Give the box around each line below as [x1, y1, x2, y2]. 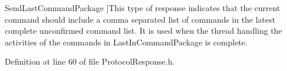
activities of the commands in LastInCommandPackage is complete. [5, 35, 248, 48]
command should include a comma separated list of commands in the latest [5, 13, 275, 25]
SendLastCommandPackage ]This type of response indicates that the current [5, 2, 281, 13]
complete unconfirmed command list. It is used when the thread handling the [5, 24, 282, 37]
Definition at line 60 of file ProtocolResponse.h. [5, 55, 175, 68]
